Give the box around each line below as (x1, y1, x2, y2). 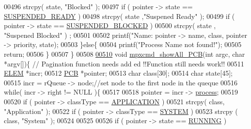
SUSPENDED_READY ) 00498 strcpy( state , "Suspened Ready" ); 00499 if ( (4, 11, 235, 21)
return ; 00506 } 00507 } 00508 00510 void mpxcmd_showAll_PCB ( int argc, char (4, 48, 245, 59)
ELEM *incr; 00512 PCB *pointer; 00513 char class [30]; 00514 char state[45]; (4, 68, 233, 78)
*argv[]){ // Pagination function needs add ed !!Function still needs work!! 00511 (4, 58, 244, 68)
